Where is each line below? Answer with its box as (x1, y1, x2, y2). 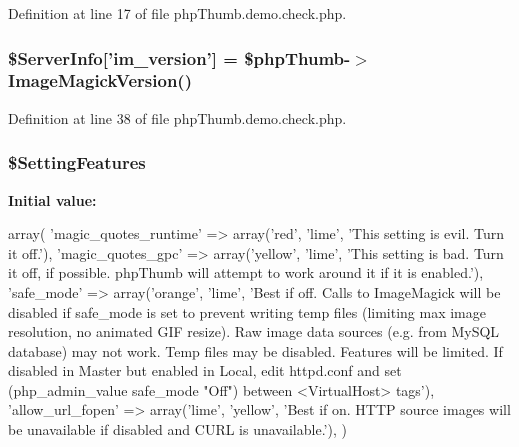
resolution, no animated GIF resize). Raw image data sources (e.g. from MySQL (8, 321, 500, 342)
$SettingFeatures (8, 150, 146, 175)
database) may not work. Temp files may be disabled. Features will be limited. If (8, 340, 503, 361)
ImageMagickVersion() (8, 68, 192, 93)
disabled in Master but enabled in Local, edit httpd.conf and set (8, 360, 402, 381)
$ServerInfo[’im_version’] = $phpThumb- (8, 45, 351, 70)
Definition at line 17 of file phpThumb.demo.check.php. (8, 3, 347, 23)
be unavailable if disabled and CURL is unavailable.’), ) (8, 419, 347, 440)
